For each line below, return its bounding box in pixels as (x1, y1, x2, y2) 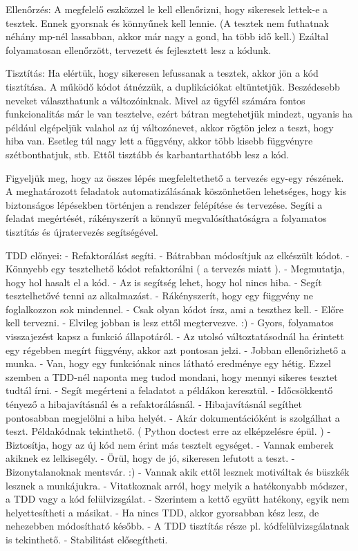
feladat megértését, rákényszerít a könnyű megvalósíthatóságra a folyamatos (6, 211, 327, 225)
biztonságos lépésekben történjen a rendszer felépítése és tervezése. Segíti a (6, 197, 323, 212)
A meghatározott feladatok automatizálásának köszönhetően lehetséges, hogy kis (6, 184, 347, 198)
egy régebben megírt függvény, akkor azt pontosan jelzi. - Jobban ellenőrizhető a (6, 342, 346, 357)
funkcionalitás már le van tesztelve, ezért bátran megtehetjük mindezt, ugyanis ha (6, 106, 352, 121)
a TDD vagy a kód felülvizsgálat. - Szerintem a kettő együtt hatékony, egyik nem (6, 492, 350, 506)
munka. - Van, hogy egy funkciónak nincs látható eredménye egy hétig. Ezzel (6, 356, 331, 371)
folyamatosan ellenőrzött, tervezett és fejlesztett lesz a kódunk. (6, 42, 272, 57)
